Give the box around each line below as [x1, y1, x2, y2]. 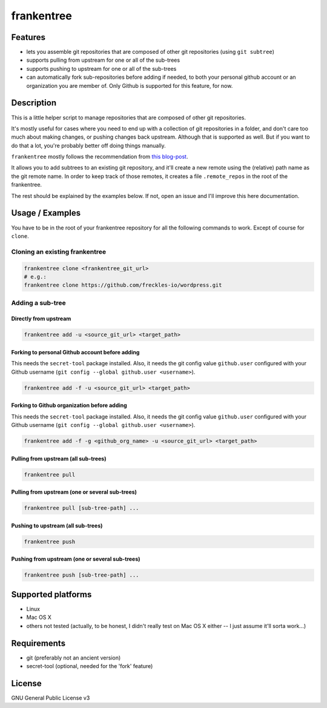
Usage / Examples [11, 208, 81, 218]
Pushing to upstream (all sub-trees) [11, 521, 103, 529]
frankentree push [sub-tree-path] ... [24, 572, 139, 578]
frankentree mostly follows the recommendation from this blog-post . [11, 153, 188, 160]
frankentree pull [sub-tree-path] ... [24, 505, 139, 512]
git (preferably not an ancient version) [26, 654, 121, 661]
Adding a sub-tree [11, 299, 66, 307]
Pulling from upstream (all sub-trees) [11, 455, 107, 462]
